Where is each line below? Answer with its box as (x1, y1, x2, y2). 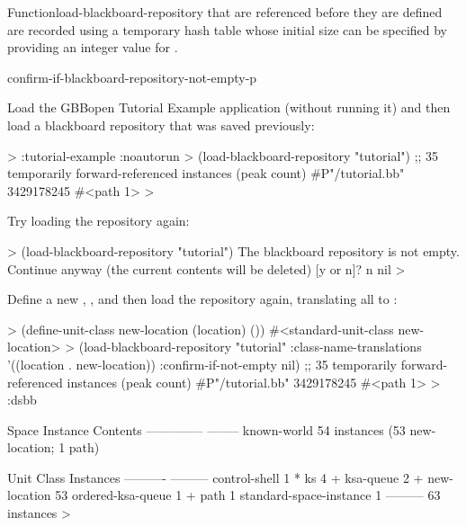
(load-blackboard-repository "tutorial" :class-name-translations (78, 337, 422, 356)
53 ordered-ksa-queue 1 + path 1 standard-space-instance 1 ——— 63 (55, 486, 441, 504)
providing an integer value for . (7, 38, 178, 57)
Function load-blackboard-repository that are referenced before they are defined (7, 3, 443, 21)
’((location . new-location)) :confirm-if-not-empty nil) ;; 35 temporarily (7, 354, 397, 373)
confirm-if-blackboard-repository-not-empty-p (7, 67, 257, 86)
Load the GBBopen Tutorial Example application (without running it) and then (7, 98, 451, 117)
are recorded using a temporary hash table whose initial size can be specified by (7, 20, 448, 39)
